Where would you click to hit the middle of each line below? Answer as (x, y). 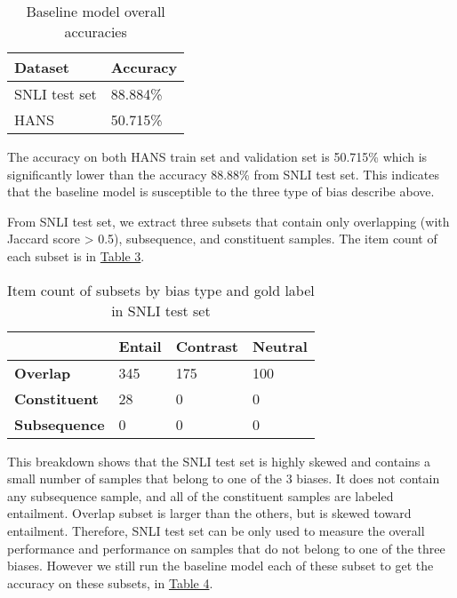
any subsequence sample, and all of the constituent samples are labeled (200, 495)
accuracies (96, 32)
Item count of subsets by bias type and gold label (161, 290)
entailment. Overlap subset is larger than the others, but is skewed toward (209, 513)
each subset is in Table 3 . (76, 255)
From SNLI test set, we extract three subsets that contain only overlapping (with (228, 221)
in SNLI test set (161, 310)
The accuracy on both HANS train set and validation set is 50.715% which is (217, 156)
